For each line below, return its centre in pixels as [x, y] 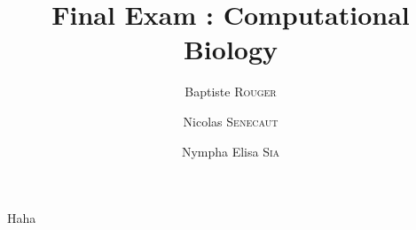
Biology [231, 49]
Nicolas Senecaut [231, 121]
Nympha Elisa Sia [231, 151]
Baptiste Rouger [231, 92]
